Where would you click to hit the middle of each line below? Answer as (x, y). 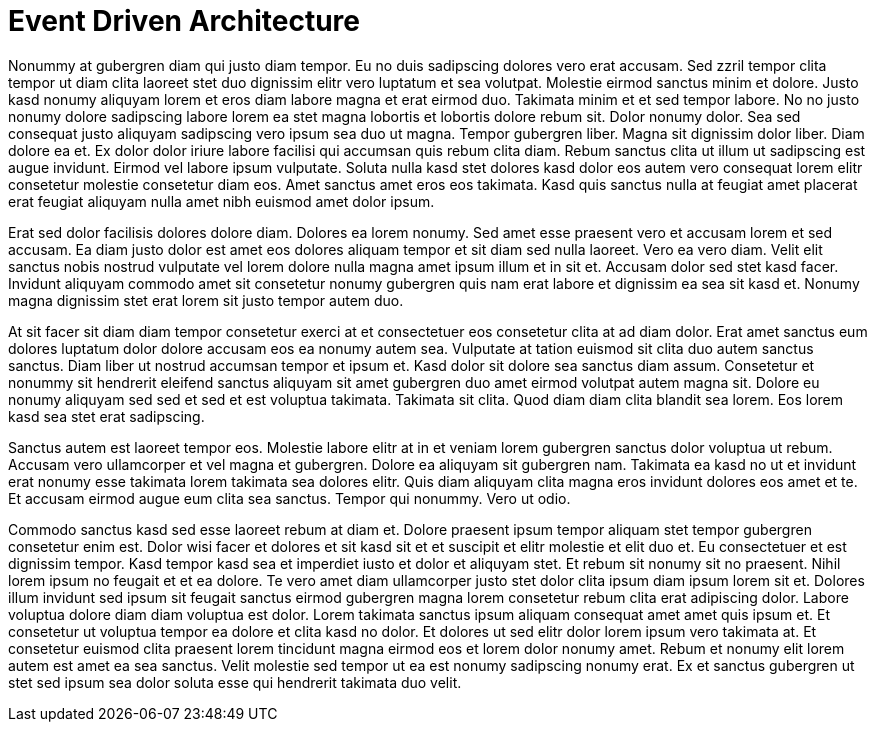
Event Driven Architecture (184, 21)
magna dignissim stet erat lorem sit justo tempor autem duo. (206, 300)
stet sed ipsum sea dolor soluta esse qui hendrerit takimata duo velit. (235, 682)
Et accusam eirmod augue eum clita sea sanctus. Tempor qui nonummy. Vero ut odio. (289, 498)
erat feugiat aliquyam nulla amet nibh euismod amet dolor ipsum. (221, 201)
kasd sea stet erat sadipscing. (106, 416)
